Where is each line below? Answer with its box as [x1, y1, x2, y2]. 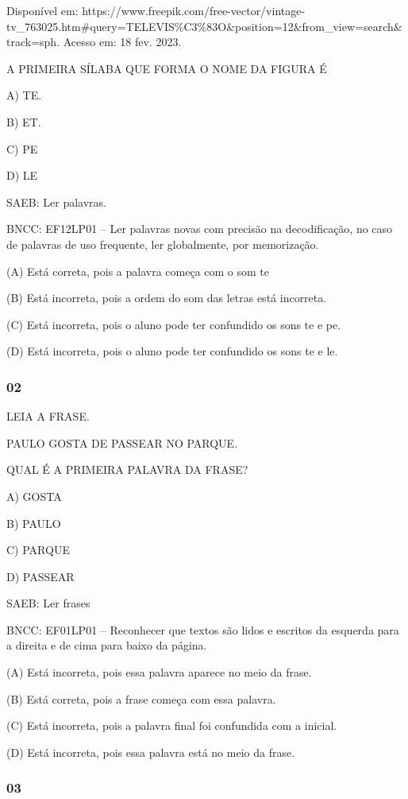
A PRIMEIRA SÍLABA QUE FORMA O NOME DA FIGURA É [6, 60, 327, 76]
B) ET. [6, 113, 41, 130]
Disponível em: [6, 2, 79, 18]
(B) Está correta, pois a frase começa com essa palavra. [6, 690, 276, 707]
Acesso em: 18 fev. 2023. [63, 33, 182, 50]
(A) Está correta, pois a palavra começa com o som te [6, 262, 270, 279]
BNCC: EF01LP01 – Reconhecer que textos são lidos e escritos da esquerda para [6, 621, 399, 638]
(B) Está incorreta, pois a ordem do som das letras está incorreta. [6, 289, 327, 306]
